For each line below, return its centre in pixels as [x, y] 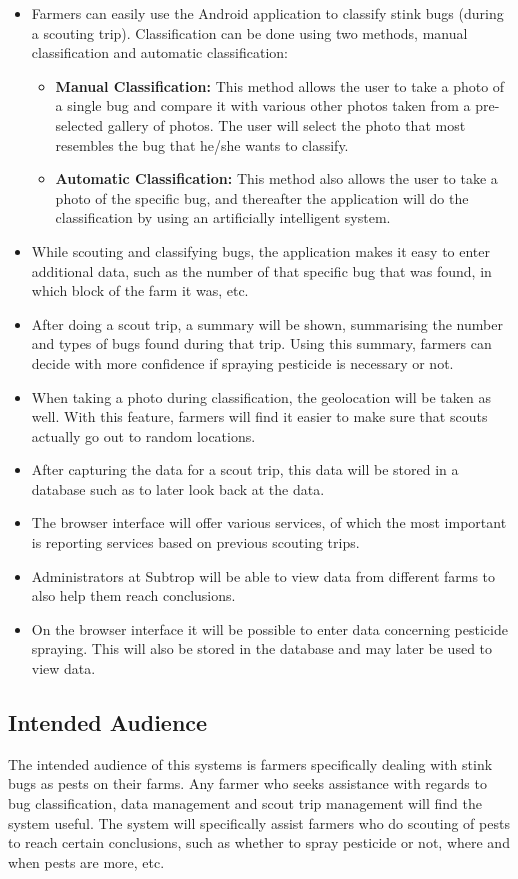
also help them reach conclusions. [133, 595]
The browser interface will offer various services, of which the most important [269, 522]
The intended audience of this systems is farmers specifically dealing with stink [250, 763]
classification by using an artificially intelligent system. [223, 217]
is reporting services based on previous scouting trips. [195, 542]
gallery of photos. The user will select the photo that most [286, 124]
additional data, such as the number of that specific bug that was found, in [261, 270]
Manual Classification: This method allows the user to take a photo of [280, 85]
